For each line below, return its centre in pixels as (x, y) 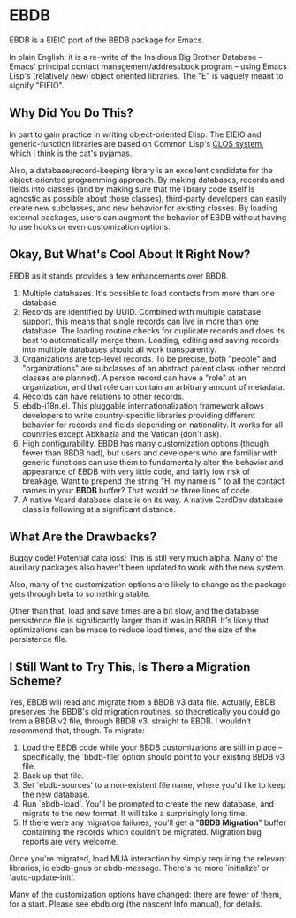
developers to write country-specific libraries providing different (139, 415)
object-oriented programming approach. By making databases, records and (147, 180)
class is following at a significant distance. (99, 509)
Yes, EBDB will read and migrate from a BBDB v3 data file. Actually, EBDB (142, 702)
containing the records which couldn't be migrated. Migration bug (142, 832)
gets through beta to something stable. (80, 594)
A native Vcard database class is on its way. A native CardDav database (152, 500)
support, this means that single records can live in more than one (140, 321)
